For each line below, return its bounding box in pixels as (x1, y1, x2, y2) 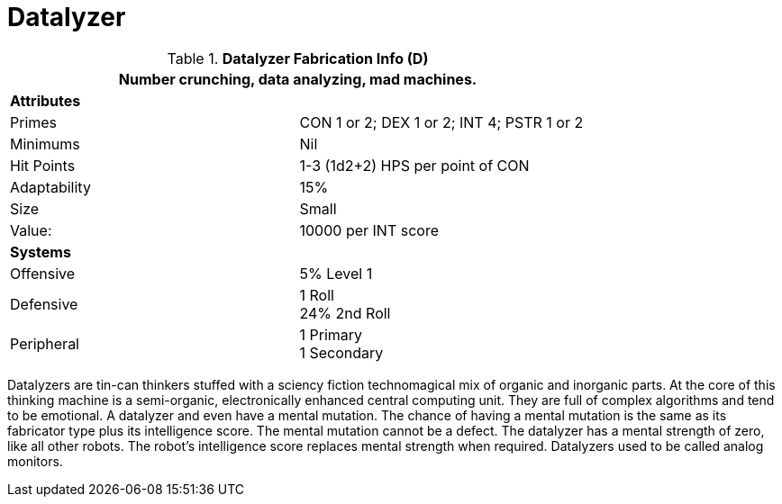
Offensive (10, 264, 76, 283)
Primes (10, 112, 58, 131)
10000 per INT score (299, 220, 439, 239)
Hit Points (10, 156, 76, 175)
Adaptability (10, 177, 91, 196)
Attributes (10, 91, 81, 110)
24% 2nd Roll (299, 303, 391, 322)
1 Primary (299, 325, 363, 344)
